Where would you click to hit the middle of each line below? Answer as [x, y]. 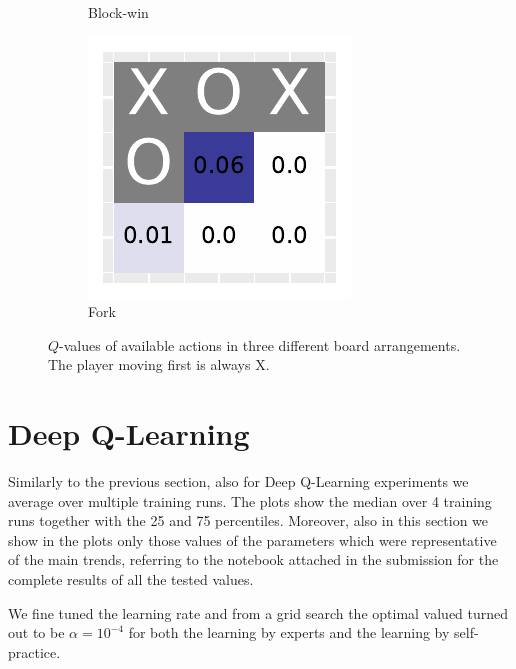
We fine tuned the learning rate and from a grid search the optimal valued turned [258, 612]
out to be [36, 632]
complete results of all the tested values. [131, 579]
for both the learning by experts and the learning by [289, 632]
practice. [34, 651]
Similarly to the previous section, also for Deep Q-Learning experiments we [238, 481]
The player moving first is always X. [159, 364]
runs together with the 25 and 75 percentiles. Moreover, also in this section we [248, 520]
